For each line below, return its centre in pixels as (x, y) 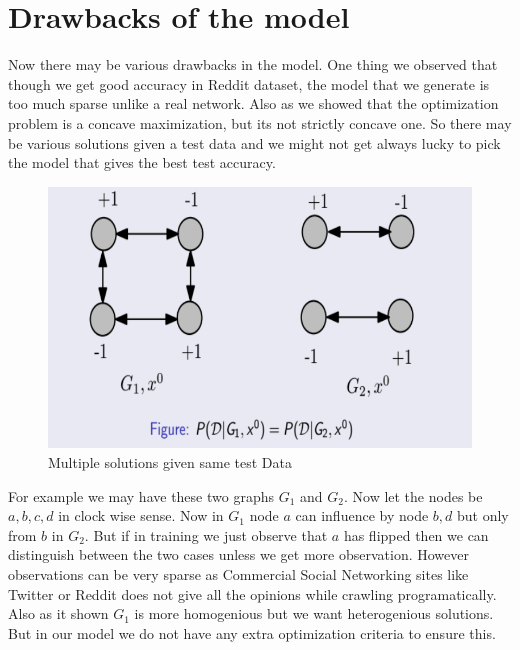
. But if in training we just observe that (206, 534)
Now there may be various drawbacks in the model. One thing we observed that (253, 64)
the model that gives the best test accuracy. (142, 162)
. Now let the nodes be (413, 495)
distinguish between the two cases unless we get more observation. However (239, 554)
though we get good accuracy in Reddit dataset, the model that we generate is (249, 83)
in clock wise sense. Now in (141, 515)
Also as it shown (58, 613)
